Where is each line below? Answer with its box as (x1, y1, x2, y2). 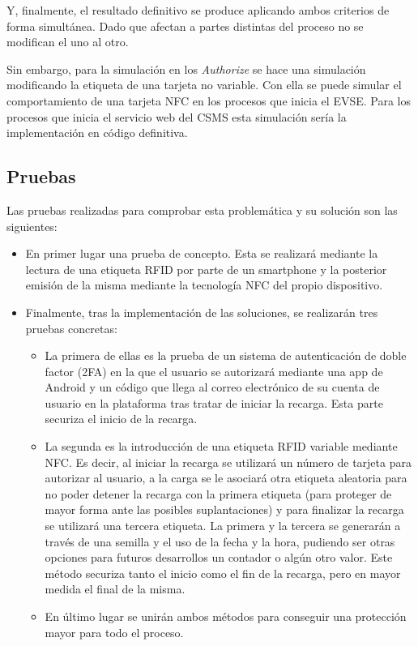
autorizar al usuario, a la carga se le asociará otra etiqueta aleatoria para (45, 469, 407, 486)
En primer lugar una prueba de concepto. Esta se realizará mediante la (25, 245, 378, 262)
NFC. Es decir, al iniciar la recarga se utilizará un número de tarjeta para (45, 453, 412, 470)
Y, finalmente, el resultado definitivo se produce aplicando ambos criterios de (6, 2, 390, 18)
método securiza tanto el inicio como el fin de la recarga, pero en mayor (45, 564, 401, 581)
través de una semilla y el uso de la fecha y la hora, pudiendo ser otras (45, 533, 395, 550)
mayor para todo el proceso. (45, 623, 184, 640)
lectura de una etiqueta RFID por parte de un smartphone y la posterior (25, 260, 387, 277)
